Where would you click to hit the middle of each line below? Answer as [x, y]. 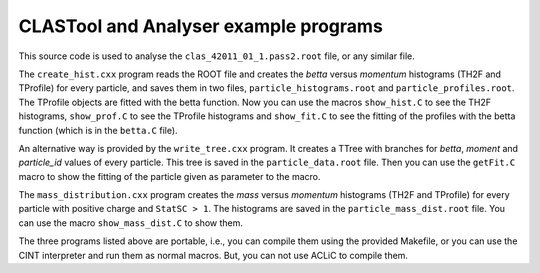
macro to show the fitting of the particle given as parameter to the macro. [169, 176]
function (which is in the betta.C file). [98, 130]
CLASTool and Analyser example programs [201, 26]
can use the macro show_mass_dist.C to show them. [131, 222]
